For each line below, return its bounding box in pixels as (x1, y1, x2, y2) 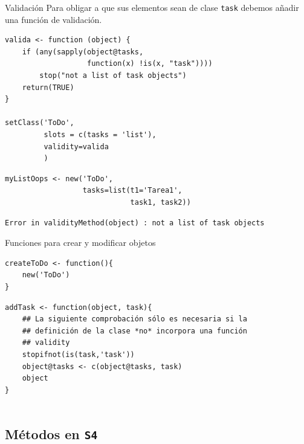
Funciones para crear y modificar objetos (5, 236, 156, 249)
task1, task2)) (130, 198, 191, 207)
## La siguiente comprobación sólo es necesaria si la (22, 315, 247, 324)
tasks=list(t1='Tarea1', (82, 186, 183, 195)
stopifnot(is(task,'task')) (22, 350, 135, 359)
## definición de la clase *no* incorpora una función (22, 326, 247, 335)
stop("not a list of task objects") (39, 71, 187, 80)
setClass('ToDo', (5, 118, 74, 127)
